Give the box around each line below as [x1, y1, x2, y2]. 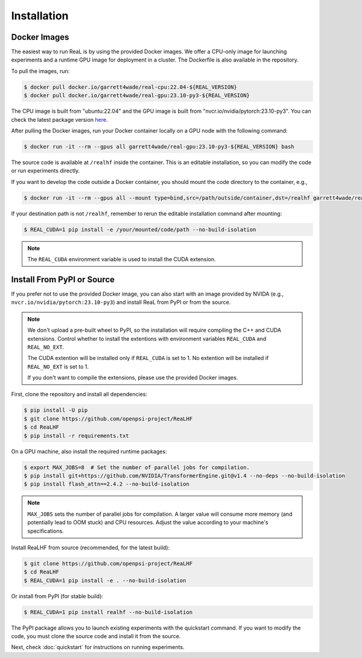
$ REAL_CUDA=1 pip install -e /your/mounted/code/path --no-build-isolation [24, 226, 256, 233]
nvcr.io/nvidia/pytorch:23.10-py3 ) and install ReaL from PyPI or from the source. [11, 299, 231, 306]
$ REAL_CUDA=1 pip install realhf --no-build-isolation [24, 609, 193, 615]
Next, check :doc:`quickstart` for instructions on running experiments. [11, 644, 185, 651]
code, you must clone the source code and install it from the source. [11, 633, 181, 640]
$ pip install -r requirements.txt [24, 432, 129, 439]
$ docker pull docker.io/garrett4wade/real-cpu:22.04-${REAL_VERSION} [24, 83, 238, 90]
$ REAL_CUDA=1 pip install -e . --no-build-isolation [24, 577, 186, 584]
